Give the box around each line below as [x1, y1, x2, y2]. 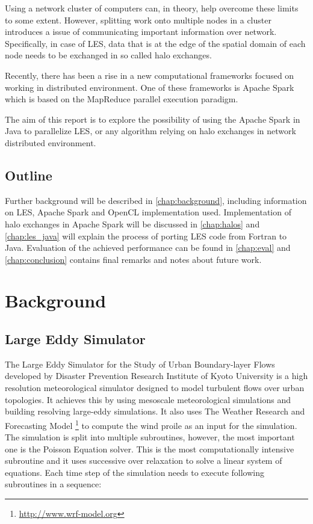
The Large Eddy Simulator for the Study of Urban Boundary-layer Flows [5, 357, 275, 370]
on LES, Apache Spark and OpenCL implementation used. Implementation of [5, 206, 291, 218]
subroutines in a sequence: [5, 478, 102, 490]
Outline [5, 165, 52, 184]
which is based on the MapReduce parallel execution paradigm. [5, 93, 238, 105]
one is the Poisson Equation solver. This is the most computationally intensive [5, 442, 294, 455]
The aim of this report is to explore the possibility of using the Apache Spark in [5, 113, 300, 125]
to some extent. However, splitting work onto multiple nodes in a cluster [5, 13, 271, 26]
